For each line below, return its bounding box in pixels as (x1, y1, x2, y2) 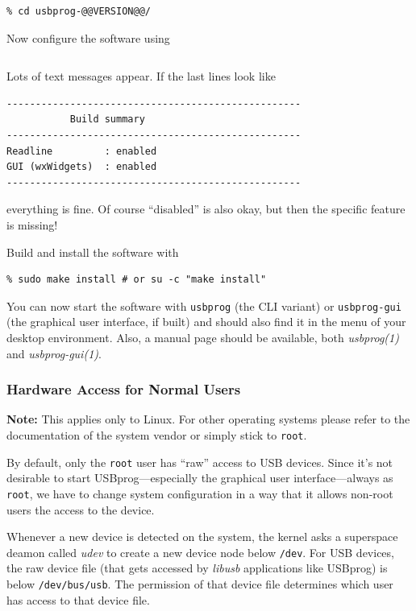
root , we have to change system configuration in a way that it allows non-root (6, 485, 393, 502)
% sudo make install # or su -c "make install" (6, 274, 267, 286)
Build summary (69, 114, 145, 126)
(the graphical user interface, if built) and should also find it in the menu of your (6, 313, 406, 330)
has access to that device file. (6, 591, 150, 608)
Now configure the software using (6, 29, 170, 46)
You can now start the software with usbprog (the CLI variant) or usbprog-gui (6, 297, 401, 314)
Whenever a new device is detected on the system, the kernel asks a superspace (6, 528, 398, 545)
